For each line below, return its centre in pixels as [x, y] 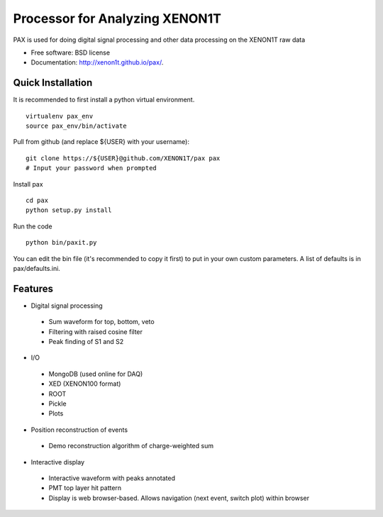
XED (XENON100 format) [85, 384]
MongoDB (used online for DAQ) [96, 374]
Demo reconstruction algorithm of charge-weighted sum [131, 446]
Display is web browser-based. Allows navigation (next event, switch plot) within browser [179, 498]
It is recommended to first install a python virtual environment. [104, 100]
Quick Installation [53, 83]
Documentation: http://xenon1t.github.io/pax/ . [97, 62]
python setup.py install [69, 210]
